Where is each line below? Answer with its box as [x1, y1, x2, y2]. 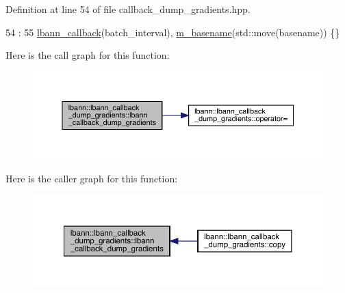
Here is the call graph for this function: [5, 48, 170, 62]
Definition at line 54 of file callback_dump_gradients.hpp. [5, 2, 251, 16]
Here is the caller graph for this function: [5, 171, 178, 185]
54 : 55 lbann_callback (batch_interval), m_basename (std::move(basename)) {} [5, 25, 340, 39]
